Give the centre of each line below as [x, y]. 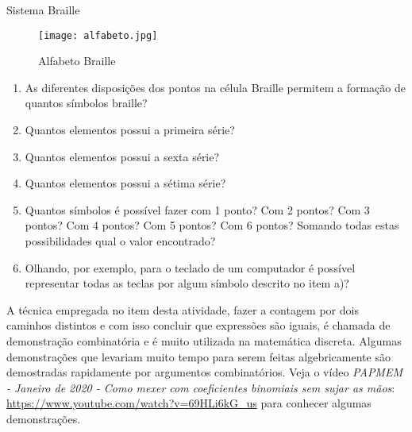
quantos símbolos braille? [86, 103]
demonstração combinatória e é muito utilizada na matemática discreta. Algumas [204, 340]
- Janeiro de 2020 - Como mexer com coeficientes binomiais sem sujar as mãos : [201, 387]
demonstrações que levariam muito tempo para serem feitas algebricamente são [198, 356]
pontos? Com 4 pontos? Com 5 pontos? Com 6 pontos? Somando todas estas [212, 225]
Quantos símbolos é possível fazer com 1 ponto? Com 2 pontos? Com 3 [197, 209]
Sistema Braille [43, 10]
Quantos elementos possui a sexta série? [122, 156]
